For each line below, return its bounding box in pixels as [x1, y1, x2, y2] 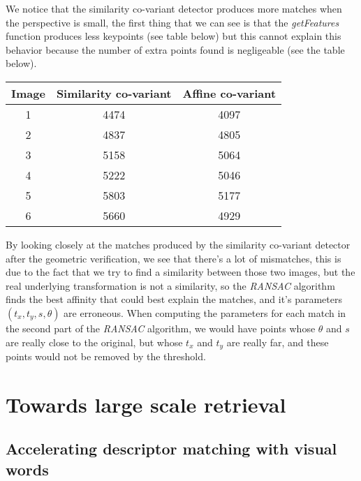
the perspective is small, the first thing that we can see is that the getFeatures [6, 15, 339, 29]
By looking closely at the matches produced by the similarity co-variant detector [6, 237, 351, 251]
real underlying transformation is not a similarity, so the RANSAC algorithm [6, 278, 335, 293]
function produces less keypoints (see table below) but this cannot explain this [6, 29, 341, 43]
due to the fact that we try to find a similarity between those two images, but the [6, 265, 355, 279]
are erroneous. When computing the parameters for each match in [64, 305, 346, 320]
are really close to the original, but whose [6, 334, 183, 349]
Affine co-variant [182, 84, 277, 101]
